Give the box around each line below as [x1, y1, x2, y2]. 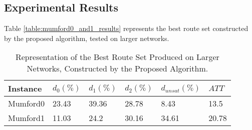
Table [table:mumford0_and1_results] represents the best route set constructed [4, 23, 248, 33]
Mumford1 [8, 112, 45, 124]
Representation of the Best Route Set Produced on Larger [15, 51, 219, 63]
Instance [8, 82, 42, 94]
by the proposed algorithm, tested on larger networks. [4, 32, 169, 43]
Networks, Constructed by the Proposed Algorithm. [27, 62, 208, 74]
